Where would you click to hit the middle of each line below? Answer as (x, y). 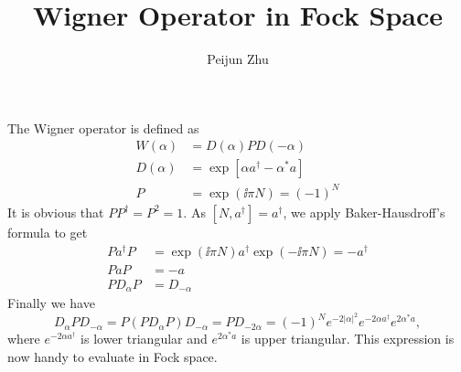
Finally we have (51, 303)
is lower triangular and (144, 339)
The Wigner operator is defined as (103, 128)
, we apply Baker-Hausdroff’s (364, 212)
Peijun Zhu (238, 59)
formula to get (48, 232)
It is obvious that (56, 212)
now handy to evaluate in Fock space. (113, 356)
